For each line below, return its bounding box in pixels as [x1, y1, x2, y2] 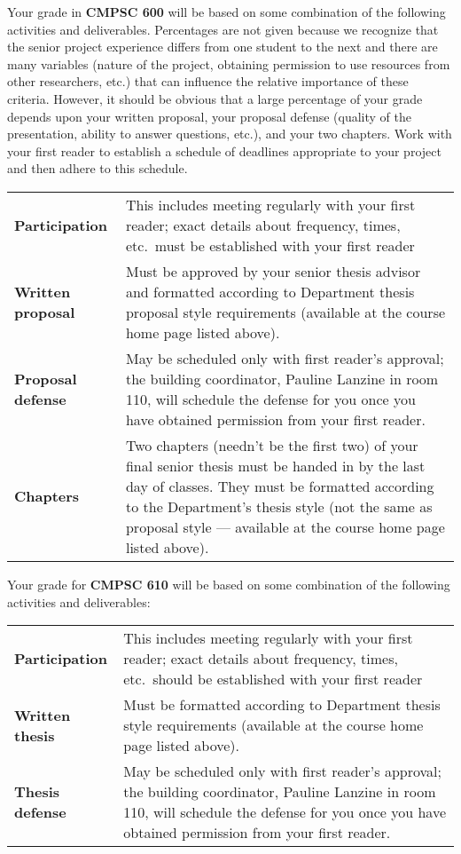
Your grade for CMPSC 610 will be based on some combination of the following [7, 574, 450, 593]
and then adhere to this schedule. [7, 159, 188, 178]
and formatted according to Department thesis [125, 281, 415, 302]
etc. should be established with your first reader [123, 668, 423, 690]
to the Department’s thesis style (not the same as [125, 495, 433, 517]
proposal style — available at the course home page [125, 516, 445, 537]
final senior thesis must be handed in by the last [125, 455, 426, 476]
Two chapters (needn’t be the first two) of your [125, 434, 418, 455]
